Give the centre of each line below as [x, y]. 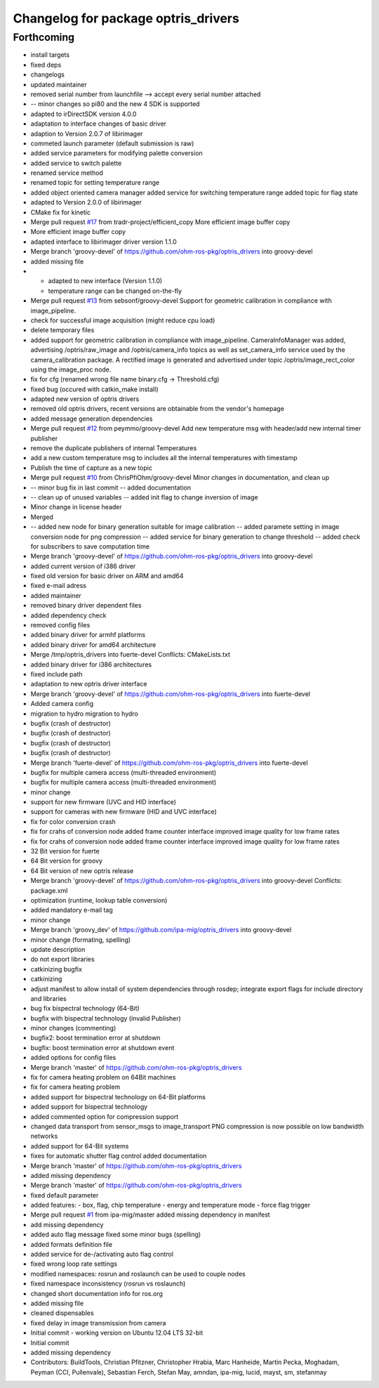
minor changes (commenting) [73, 1028]
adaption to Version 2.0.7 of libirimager [87, 133]
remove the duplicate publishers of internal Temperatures [114, 448]
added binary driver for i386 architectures [91, 664]
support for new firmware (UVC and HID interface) [104, 802]
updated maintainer [59, 84]
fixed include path [57, 674]
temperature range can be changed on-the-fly [115, 291]
